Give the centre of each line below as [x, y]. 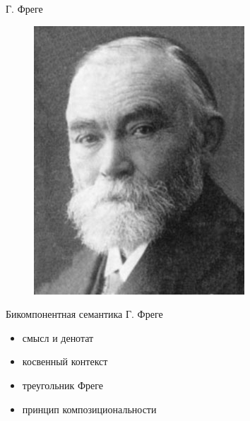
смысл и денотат [58, 337]
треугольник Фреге [63, 385]
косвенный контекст [65, 361]
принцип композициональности [89, 409]
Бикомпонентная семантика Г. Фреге [84, 314]
